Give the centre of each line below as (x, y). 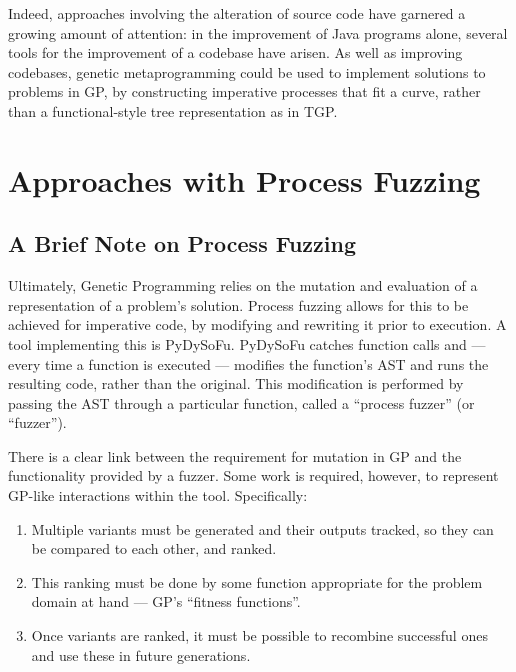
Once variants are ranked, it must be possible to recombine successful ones (259, 635)
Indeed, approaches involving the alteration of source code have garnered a (237, 13)
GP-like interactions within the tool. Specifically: (158, 495)
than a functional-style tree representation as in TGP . (173, 110)
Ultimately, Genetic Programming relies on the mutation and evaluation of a (243, 285)
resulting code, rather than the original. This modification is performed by (236, 383)
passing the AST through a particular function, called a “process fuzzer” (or (241, 402)
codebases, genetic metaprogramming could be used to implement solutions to (247, 71)
